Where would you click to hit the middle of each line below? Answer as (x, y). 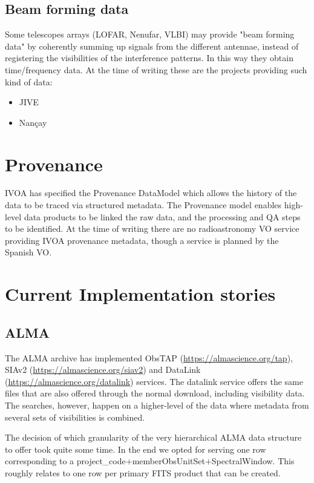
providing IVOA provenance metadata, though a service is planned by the (142, 240)
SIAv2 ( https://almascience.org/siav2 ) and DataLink (103, 370)
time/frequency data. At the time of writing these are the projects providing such (156, 69)
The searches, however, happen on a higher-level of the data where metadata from (157, 405)
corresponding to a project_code (65, 461)
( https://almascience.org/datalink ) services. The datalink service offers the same (154, 381)
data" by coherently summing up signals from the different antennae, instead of (152, 46)
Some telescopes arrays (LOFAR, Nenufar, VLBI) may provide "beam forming (150, 34)
